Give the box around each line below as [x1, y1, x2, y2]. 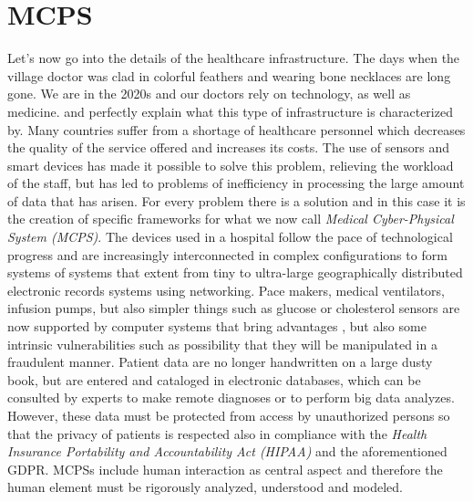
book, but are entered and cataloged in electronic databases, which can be [7, 370, 421, 389]
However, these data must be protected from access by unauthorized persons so [7, 406, 450, 424]
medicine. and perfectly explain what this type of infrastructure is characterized [7, 101, 453, 120]
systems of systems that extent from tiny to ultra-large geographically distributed [7, 263, 463, 282]
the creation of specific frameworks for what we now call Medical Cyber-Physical [7, 209, 454, 228]
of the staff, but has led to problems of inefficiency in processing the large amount [7, 173, 465, 193]
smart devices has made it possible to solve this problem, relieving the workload [7, 155, 454, 174]
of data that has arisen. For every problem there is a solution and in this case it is [7, 191, 466, 210]
